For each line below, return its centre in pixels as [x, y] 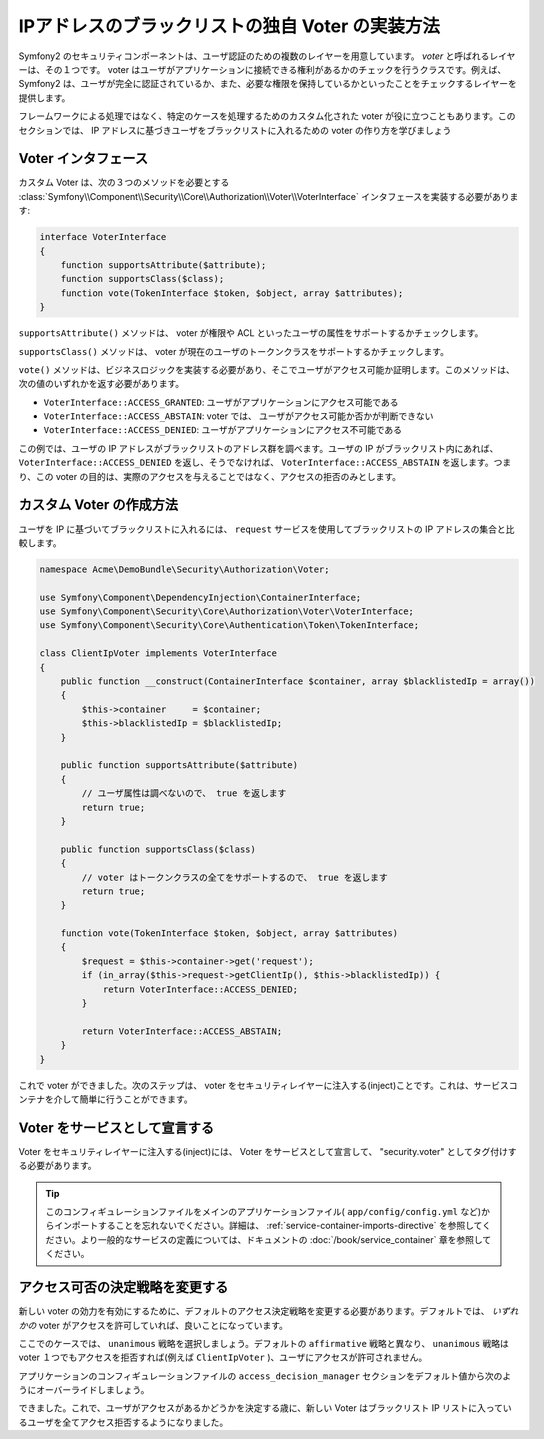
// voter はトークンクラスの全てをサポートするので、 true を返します [235, 877]
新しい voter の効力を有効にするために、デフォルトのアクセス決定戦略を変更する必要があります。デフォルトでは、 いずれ [268, 1311]
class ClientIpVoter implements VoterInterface [158, 653]
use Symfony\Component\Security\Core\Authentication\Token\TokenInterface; [229, 625]
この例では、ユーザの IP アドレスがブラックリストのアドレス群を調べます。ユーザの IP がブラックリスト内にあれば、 [258, 448]
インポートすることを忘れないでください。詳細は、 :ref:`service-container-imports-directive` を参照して [268, 1226]
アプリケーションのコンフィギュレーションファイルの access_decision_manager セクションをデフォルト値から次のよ [265, 1376]
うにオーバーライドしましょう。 [84, 1390]
